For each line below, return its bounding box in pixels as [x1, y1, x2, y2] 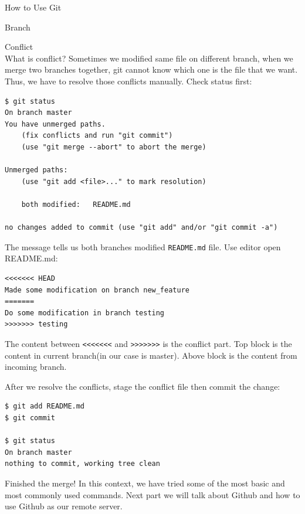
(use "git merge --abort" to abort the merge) [21, 142, 206, 151]
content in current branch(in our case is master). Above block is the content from [5, 349, 297, 361]
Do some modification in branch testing [5, 308, 165, 317]
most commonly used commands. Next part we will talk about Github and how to [5, 488, 300, 501]
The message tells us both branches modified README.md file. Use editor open [5, 240, 281, 253]
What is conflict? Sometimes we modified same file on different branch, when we [5, 52, 293, 64]
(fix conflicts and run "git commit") [21, 131, 173, 140]
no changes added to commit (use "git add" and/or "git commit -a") [5, 223, 278, 232]
